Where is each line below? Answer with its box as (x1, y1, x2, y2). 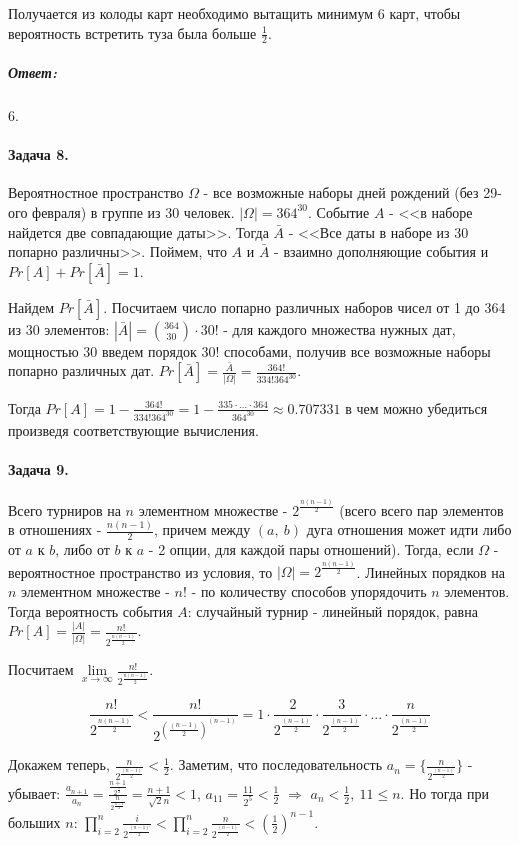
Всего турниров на (8, 499, 121, 520)
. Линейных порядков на (356, 561, 506, 582)
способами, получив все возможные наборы (224, 340, 491, 361)
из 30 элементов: (8, 318, 110, 339)
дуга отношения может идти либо (306, 519, 512, 540)
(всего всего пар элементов (339, 499, 504, 520)
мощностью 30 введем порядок (8, 340, 197, 361)
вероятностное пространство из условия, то (8, 561, 273, 582)
